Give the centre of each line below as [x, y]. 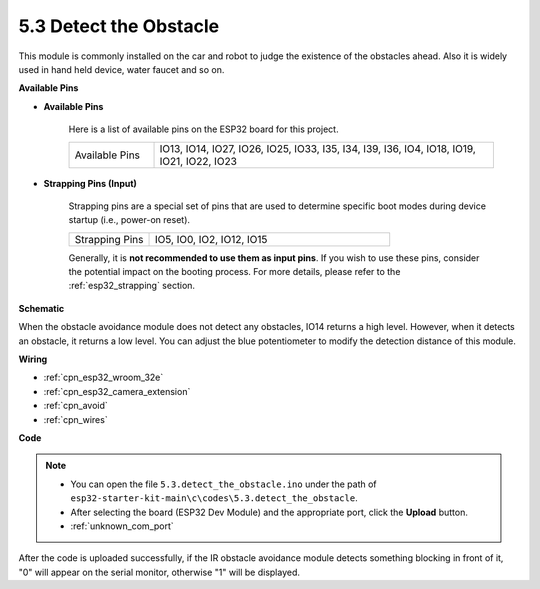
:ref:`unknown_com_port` [122, 526]
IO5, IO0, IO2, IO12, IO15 [211, 239]
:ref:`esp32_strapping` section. [131, 286]
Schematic [41, 308]
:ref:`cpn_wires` [76, 419]
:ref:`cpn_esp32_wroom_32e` [103, 377]
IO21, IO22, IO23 [198, 161]
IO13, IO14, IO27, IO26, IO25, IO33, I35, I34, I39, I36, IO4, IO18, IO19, [318, 148]
